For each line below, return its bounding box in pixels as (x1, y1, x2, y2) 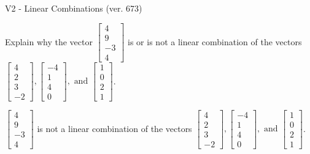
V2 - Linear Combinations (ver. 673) (5, 2, 142, 14)
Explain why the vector (5, 35, 93, 48)
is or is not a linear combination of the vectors (128, 35, 302, 48)
